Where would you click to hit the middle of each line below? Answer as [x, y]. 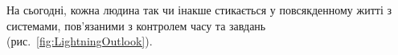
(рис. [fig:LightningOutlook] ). [80, 41]
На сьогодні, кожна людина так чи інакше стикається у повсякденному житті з [199, 10]
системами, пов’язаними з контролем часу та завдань [136, 25]
